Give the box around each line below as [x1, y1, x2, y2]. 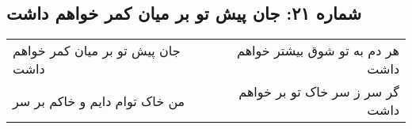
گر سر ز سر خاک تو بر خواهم [238, 82, 399, 101]
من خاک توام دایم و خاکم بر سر [13, 91, 185, 110]
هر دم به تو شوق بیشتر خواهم [237, 41, 399, 60]
